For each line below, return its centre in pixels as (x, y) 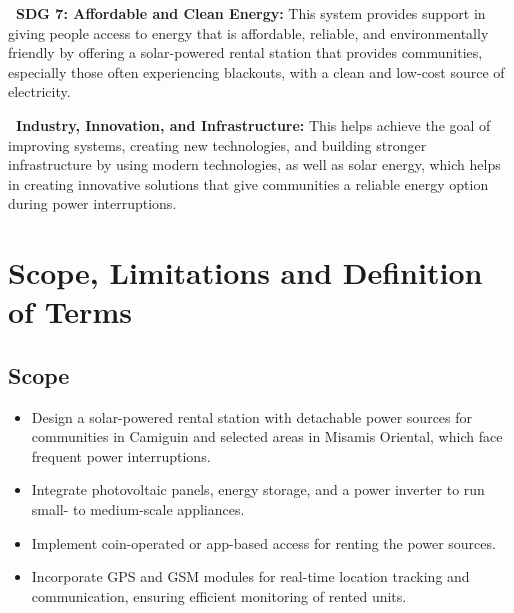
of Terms (70, 311)
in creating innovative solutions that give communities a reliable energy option (248, 183)
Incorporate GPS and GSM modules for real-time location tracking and (250, 576)
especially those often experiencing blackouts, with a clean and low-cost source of (256, 71)
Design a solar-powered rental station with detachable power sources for (252, 416)
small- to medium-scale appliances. (138, 509)
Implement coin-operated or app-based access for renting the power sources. (263, 542)
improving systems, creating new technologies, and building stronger (217, 144)
